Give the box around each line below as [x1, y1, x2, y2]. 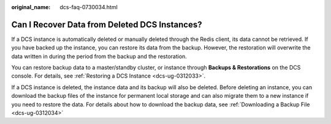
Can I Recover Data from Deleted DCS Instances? [11, 19, 202, 30]
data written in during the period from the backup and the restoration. [11, 53, 187, 60]
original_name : [11, 4, 51, 10]
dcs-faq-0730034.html [59, 4, 118, 10]
